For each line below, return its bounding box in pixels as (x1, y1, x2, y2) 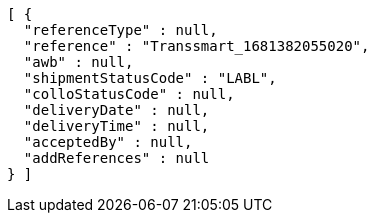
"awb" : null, (23, 54, 134, 70)
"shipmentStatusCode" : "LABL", (23, 70, 277, 86)
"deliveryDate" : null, (23, 102, 210, 118)
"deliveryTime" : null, (23, 118, 210, 134)
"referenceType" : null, (23, 22, 218, 38)
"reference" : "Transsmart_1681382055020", (23, 38, 370, 54)
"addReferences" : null (23, 150, 210, 166)
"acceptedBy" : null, (23, 134, 193, 150)
